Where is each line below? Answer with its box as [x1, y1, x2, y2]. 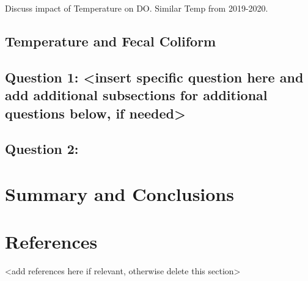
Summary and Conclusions [5, 181, 234, 206]
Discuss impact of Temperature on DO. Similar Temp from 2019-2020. [5, 2, 268, 14]
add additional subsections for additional [5, 86, 268, 104]
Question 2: [5, 139, 79, 158]
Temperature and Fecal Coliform [5, 31, 216, 50]
